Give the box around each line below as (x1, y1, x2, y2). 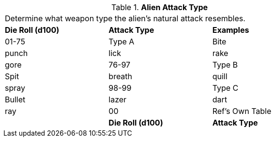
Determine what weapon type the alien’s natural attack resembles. (5, 14, 245, 23)
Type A (108, 37, 135, 46)
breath (108, 71, 133, 81)
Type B (212, 60, 238, 70)
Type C (212, 83, 239, 93)
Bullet (5, 95, 26, 104)
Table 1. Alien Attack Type (111, 2, 208, 12)
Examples (212, 25, 249, 35)
